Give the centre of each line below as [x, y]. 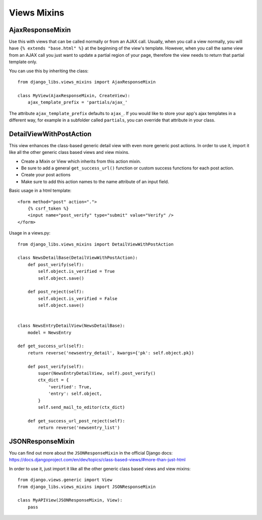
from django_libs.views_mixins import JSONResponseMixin [87, 486]
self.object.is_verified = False [78, 298]
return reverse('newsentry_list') [79, 428]
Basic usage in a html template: [40, 191]
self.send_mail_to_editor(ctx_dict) [82, 407]
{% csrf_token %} [48, 209]
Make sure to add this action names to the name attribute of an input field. [95, 182]
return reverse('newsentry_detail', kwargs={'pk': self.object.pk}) [111, 353]
